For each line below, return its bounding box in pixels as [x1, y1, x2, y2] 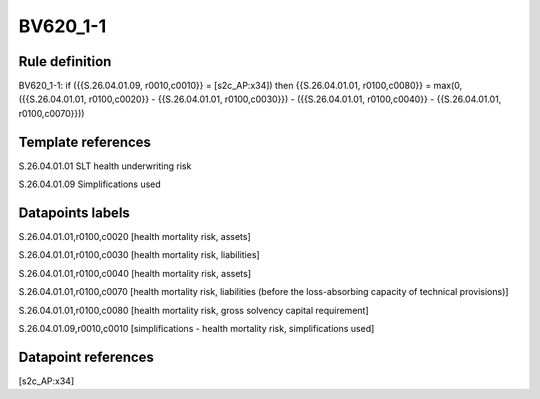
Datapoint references [18, 348, 155, 365]
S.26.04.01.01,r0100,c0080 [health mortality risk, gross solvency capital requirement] [18, 304, 369, 316]
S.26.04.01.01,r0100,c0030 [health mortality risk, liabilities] [18, 249, 260, 261]
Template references [18, 133, 152, 150]
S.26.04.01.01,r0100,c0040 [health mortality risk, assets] [18, 267, 252, 279]
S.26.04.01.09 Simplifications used [18, 178, 162, 190]
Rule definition [18, 53, 112, 70]
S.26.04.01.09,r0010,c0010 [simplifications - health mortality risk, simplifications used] [18, 323, 375, 334]
